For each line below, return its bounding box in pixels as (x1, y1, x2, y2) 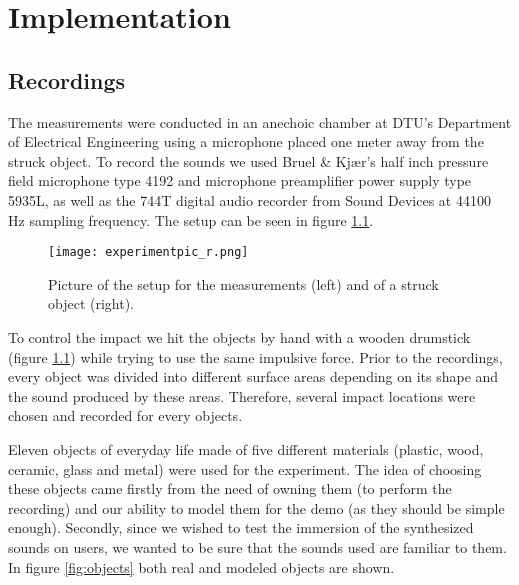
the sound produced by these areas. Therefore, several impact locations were (8, 385, 476, 406)
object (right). (48, 293, 135, 314)
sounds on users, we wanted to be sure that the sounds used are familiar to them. (8, 536, 507, 557)
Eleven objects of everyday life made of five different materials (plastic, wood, (8, 438, 484, 459)
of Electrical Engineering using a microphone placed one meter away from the (8, 131, 484, 152)
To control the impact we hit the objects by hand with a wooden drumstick (8, 326, 471, 347)
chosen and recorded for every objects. (8, 405, 243, 426)
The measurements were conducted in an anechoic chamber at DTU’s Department (8, 111, 512, 132)
